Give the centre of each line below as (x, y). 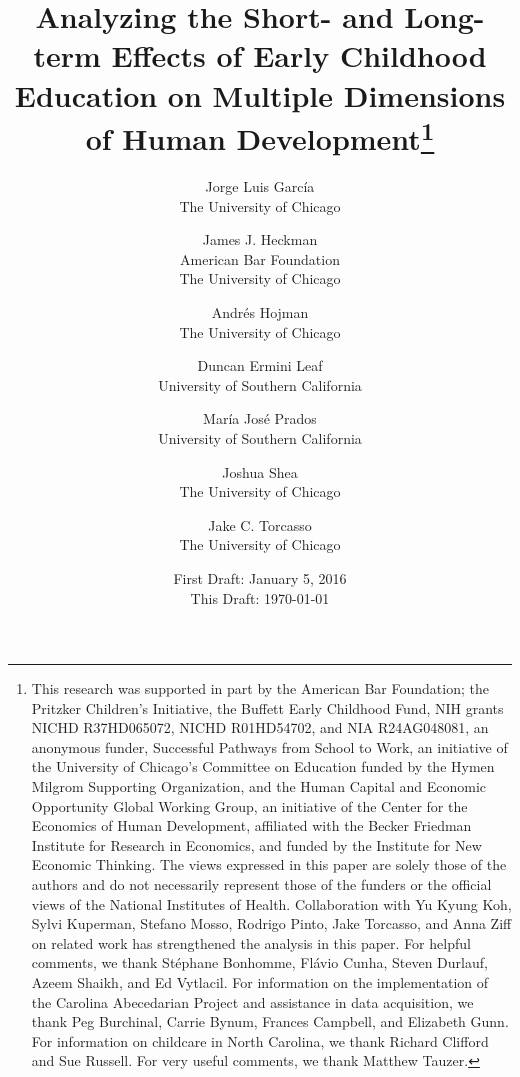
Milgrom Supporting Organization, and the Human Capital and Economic (259, 786)
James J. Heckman (260, 239)
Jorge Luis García (260, 186)
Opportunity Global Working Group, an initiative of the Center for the (249, 805)
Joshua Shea (260, 471)
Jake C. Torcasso (260, 524)
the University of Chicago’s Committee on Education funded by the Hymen (263, 766)
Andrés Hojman (260, 311)
